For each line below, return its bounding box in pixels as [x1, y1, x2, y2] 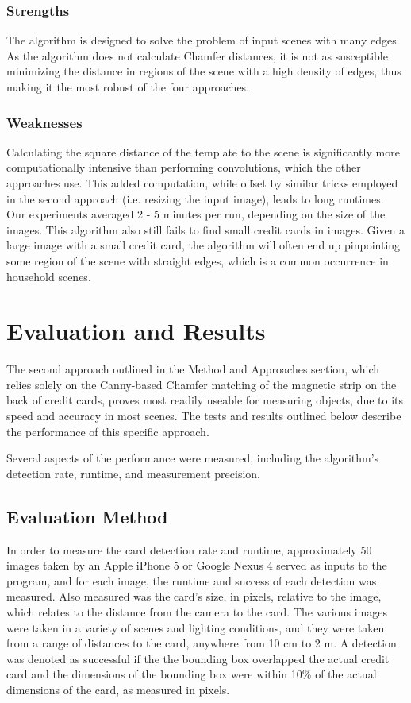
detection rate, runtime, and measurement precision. [6, 465, 260, 481]
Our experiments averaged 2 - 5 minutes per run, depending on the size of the [6, 206, 386, 222]
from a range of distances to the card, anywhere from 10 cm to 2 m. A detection [6, 635, 397, 651]
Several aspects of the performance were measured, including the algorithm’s [6, 450, 379, 466]
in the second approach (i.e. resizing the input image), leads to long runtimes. [6, 190, 384, 207]
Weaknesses [6, 112, 83, 132]
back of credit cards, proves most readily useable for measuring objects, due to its [6, 392, 404, 408]
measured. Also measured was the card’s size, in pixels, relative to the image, [6, 588, 382, 605]
